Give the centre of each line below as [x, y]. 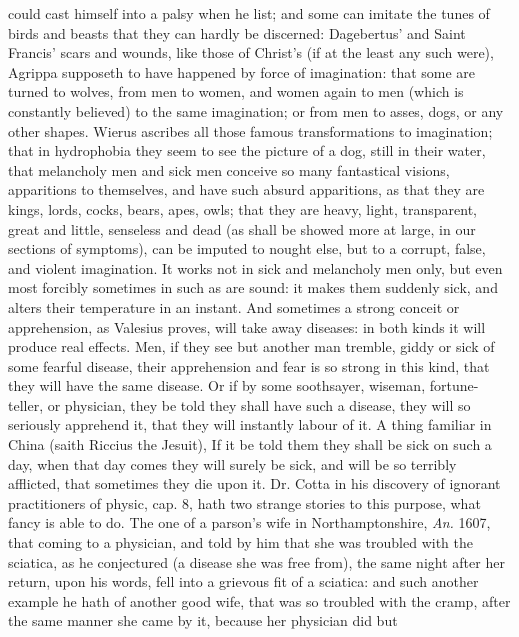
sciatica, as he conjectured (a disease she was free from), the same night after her [256, 561]
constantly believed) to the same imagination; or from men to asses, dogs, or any [256, 110]
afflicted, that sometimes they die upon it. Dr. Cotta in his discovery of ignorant [254, 483]
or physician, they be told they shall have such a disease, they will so [259, 404]
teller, [26, 404]
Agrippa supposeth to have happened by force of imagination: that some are [242, 71]
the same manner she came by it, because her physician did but [203, 620]
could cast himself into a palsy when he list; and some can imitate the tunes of [249, 13]
